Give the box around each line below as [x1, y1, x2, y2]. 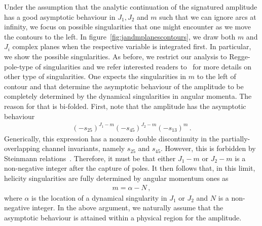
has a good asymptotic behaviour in [4, 11, 116, 22]
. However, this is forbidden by [161, 143, 256, 154]
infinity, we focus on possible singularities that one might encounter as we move [4, 21, 251, 32]
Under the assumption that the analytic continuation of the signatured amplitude [4, 2, 257, 12]
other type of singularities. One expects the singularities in [4, 71, 186, 82]
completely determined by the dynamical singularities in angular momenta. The [4, 91, 252, 101]
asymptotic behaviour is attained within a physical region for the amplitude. [4, 212, 242, 222]
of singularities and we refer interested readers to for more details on [35, 61, 251, 71]
